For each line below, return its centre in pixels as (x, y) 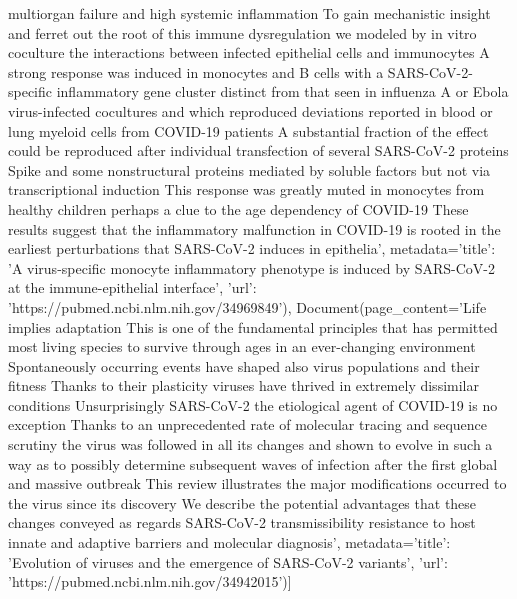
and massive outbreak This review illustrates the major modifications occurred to (257, 483)
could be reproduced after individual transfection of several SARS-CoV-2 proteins (258, 150)
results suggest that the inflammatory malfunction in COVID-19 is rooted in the (254, 228)
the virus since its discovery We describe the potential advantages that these (242, 502)
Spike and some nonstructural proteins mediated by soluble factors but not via (249, 169)
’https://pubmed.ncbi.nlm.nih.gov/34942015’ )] (150, 581)
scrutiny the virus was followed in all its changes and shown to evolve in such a (250, 444)
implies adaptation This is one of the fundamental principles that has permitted (253, 326)
